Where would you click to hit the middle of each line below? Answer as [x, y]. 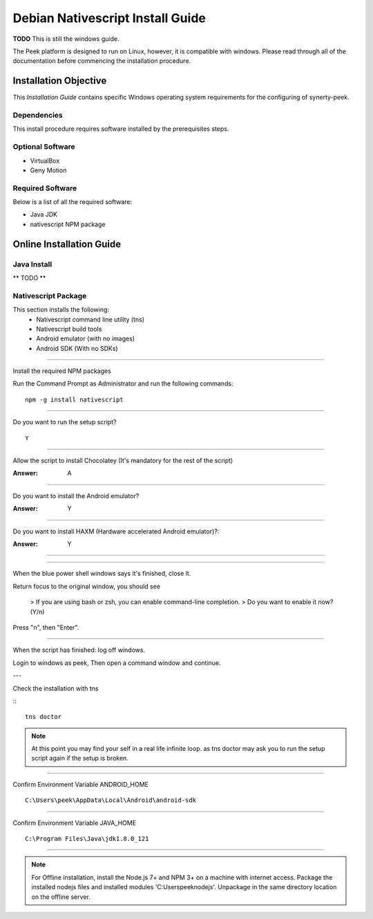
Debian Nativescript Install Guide [109, 18]
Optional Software [44, 147]
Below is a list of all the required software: [73, 202]
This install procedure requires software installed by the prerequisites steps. [121, 129]
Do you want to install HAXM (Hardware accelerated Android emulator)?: [116, 531]
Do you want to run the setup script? [65, 422]
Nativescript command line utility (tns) [90, 319]
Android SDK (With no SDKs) [77, 348]
